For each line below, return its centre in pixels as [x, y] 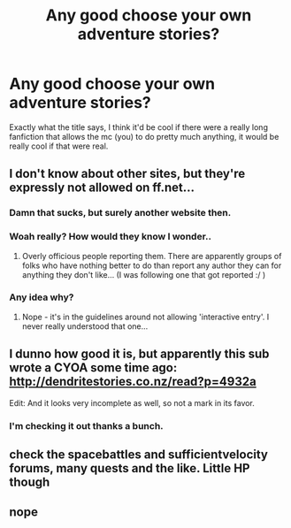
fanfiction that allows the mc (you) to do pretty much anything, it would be [144, 136]
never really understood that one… [85, 326]
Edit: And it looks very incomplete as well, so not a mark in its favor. [132, 402]
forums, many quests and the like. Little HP [130, 468]
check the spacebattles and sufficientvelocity [138, 454]
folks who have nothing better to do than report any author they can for [152, 265]
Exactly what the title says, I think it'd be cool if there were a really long [138, 127]
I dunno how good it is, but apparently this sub [139, 354]
